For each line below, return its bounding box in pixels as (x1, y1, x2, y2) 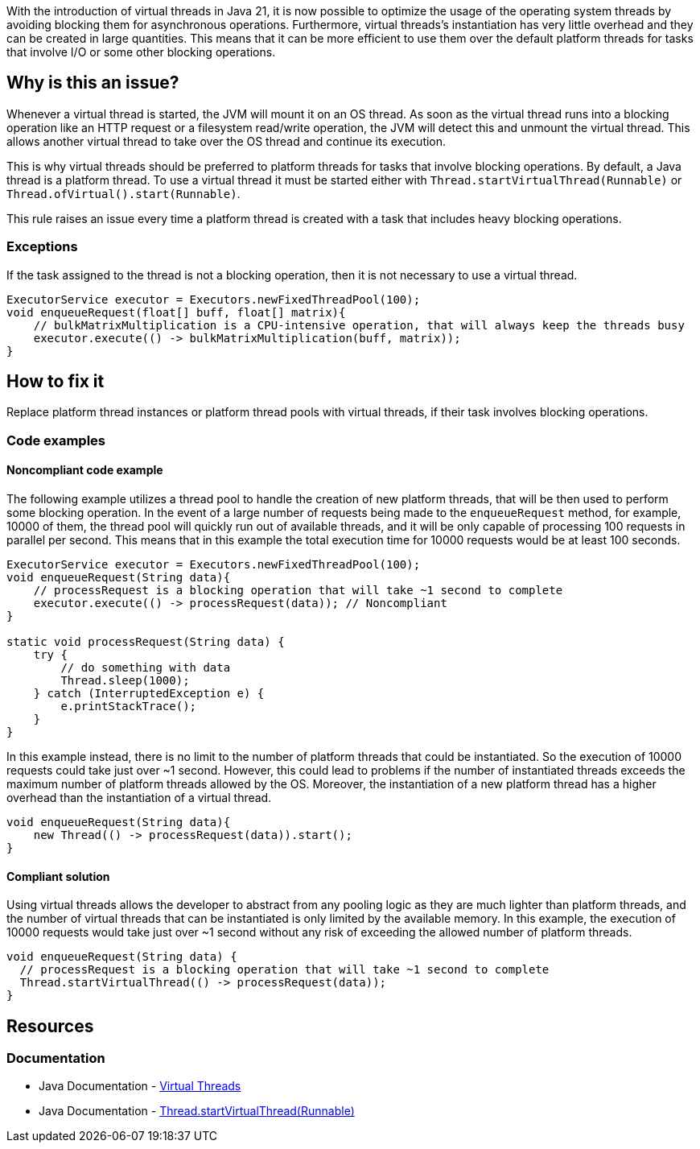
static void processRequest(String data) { (6, 635, 285, 649)
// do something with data (60, 661, 231, 675)
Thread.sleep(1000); (60, 674, 190, 688)
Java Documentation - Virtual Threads (39, 1079, 241, 1093)
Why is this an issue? (6, 72, 179, 93)
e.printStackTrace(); (60, 700, 197, 713)
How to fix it (6, 371, 105, 392)
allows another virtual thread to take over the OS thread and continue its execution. (6, 134, 447, 148)
